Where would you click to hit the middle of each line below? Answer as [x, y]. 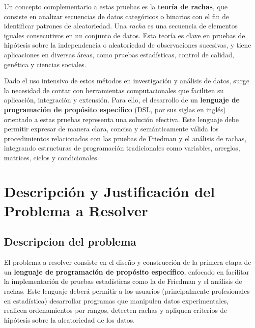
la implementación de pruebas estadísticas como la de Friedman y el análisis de [123, 281]
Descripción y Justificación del [110, 191]
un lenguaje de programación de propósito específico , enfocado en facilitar [127, 271]
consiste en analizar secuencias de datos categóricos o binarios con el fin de [116, 16]
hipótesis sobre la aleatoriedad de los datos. [70, 319]
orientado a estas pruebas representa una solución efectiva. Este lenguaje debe [121, 119]
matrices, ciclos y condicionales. [52, 157]
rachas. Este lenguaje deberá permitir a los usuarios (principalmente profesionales [127, 291]
